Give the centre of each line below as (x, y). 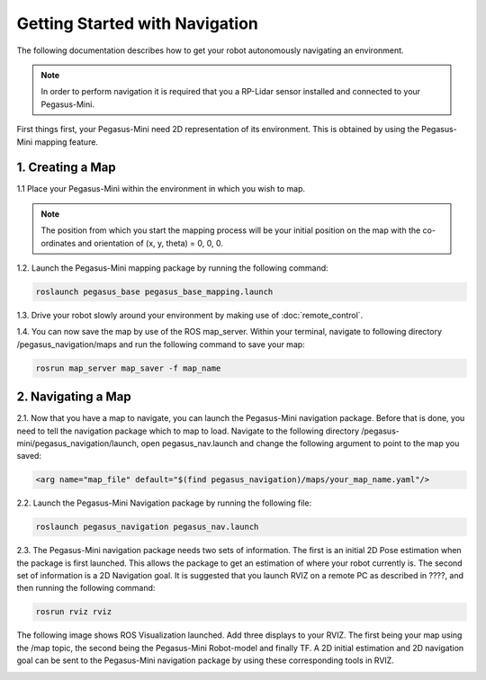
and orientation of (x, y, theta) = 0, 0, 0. (151, 243)
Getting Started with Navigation (137, 23)
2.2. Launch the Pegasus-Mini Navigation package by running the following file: (164, 503)
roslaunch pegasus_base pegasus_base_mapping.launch (154, 291)
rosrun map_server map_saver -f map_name (128, 368)
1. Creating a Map (66, 168)
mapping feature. (67, 142)
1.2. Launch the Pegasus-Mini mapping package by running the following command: (172, 268)
